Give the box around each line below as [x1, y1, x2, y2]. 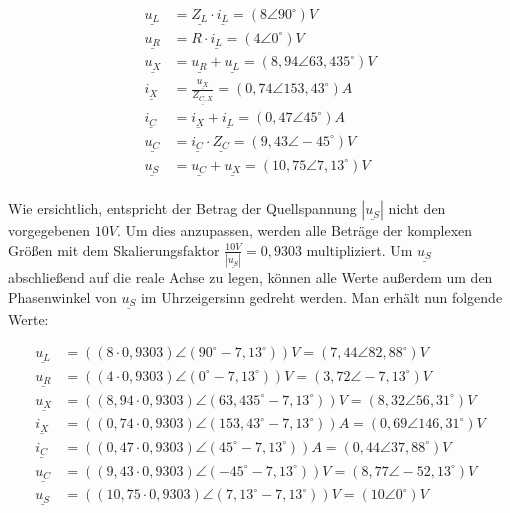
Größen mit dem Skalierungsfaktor [8, 239, 220, 260]
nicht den [388, 198, 446, 219]
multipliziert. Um [306, 239, 413, 260]
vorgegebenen [8, 220, 91, 241]
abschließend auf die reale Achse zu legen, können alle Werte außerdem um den [8, 267, 493, 288]
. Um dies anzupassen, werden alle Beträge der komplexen [116, 220, 473, 241]
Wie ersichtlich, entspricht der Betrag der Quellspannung [8, 198, 357, 219]
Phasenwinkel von [8, 286, 117, 307]
